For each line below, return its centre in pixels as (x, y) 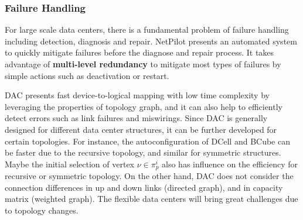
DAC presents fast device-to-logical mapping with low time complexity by (137, 95)
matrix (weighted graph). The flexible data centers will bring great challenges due (151, 199)
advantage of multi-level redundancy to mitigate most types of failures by (143, 64)
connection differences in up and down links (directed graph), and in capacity (144, 187)
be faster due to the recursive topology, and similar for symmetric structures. (143, 152)
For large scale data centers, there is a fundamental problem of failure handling (147, 30)
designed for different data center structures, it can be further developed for (141, 129)
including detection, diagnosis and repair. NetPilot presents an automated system (151, 41)
